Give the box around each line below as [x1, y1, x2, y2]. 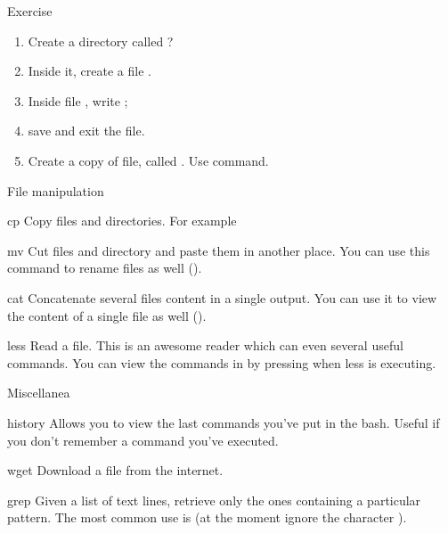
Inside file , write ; [28, 91, 128, 110]
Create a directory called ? [28, 31, 174, 50]
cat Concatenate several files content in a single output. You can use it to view [7, 288, 437, 307]
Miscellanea [7, 383, 70, 402]
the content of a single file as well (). [7, 306, 207, 324]
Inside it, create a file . [28, 61, 151, 80]
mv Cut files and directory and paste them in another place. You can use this [7, 241, 430, 259]
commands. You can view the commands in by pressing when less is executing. [7, 353, 436, 372]
